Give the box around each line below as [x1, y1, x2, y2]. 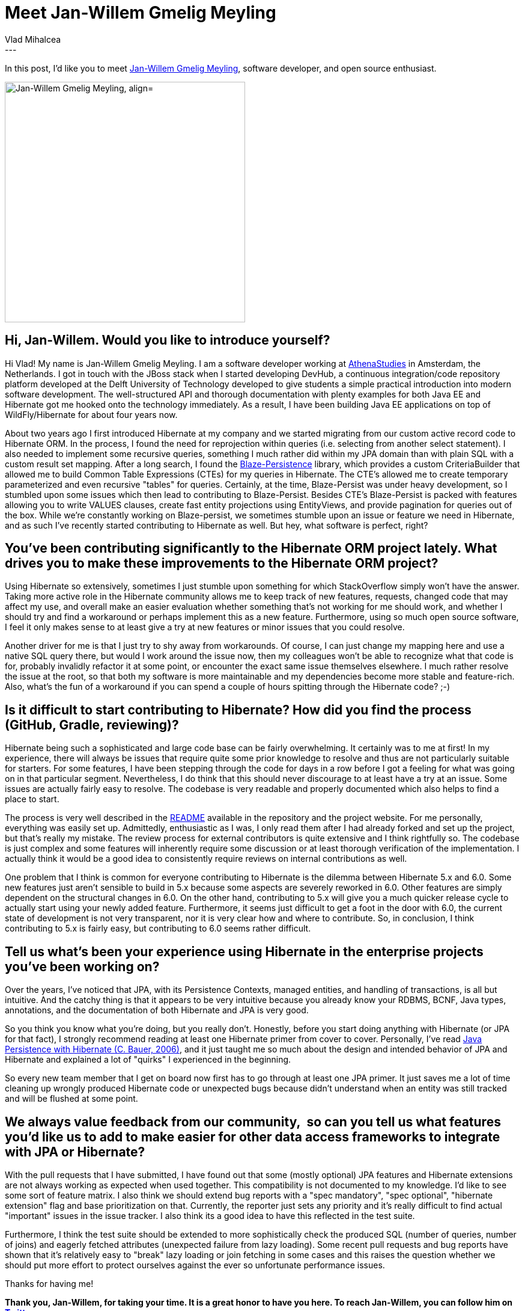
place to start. [5, 794, 59, 805]
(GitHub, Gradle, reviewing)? [5, 717, 179, 732]
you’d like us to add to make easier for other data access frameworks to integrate [5, 1129, 500, 1144]
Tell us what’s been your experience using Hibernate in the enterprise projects [5, 944, 484, 959]
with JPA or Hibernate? [5, 1144, 145, 1159]
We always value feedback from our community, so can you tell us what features [5, 1114, 501, 1129]
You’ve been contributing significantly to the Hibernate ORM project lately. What [5, 541, 497, 556]
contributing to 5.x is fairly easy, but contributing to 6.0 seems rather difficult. [5, 923, 311, 934]
